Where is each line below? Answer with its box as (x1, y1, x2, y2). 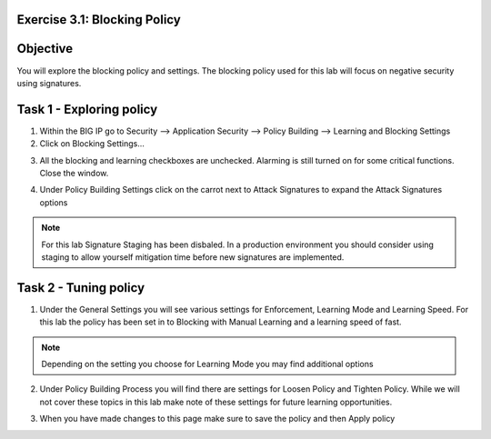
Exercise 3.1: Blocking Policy (16, 12, 181, 27)
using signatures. (16, 77, 82, 88)
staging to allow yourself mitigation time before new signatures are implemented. (41, 251, 345, 263)
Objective (16, 41, 74, 56)
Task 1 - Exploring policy (16, 101, 158, 117)
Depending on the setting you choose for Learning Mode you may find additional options (41, 359, 374, 370)
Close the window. (39, 168, 109, 178)
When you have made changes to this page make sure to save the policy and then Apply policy (39, 414, 396, 424)
